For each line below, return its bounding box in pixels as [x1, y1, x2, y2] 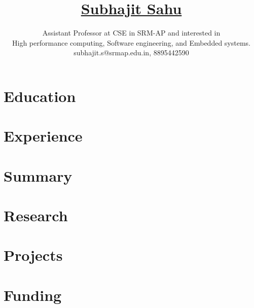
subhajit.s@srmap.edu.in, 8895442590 [74, 47, 189, 58]
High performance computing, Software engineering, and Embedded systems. [12, 37, 250, 48]
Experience [4, 125, 83, 146]
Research [4, 205, 68, 226]
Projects [4, 245, 63, 265]
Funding [4, 284, 62, 305]
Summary [4, 165, 72, 186]
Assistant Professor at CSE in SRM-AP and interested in [42, 27, 221, 38]
